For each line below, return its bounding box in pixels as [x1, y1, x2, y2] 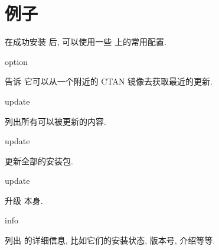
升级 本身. [5, 194, 43, 206]
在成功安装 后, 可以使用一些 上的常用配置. [5, 35, 166, 48]
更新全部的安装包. [5, 154, 73, 167]
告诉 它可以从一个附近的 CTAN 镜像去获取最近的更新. [5, 75, 213, 87]
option [5, 55, 28, 67]
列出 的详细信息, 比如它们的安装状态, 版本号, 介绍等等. [5, 234, 215, 246]
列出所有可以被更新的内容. [5, 115, 106, 127]
